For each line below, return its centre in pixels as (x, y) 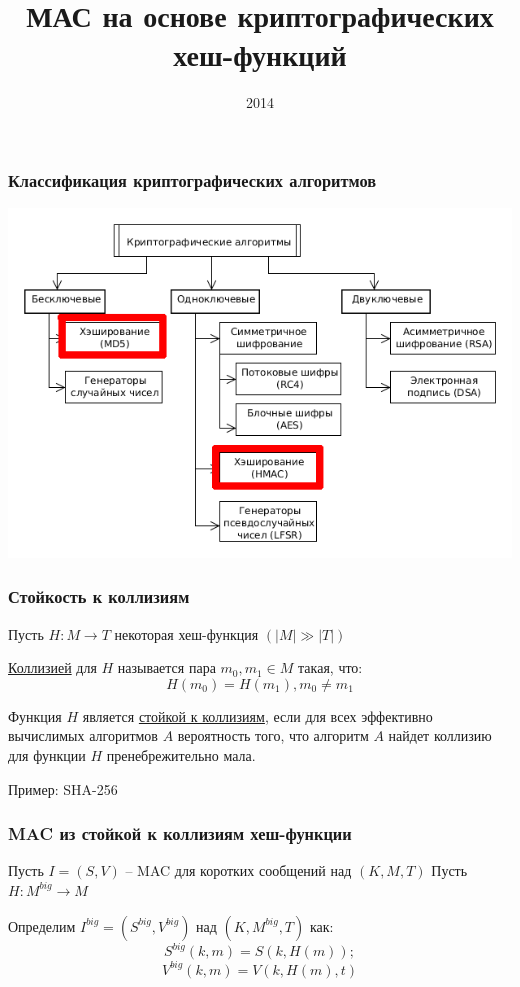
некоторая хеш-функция (186, 633)
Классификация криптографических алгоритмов (192, 179)
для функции (47, 754)
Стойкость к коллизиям (99, 596)
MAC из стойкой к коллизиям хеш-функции (180, 833)
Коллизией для (52, 667)
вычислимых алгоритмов (83, 735)
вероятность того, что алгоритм (273, 735)
